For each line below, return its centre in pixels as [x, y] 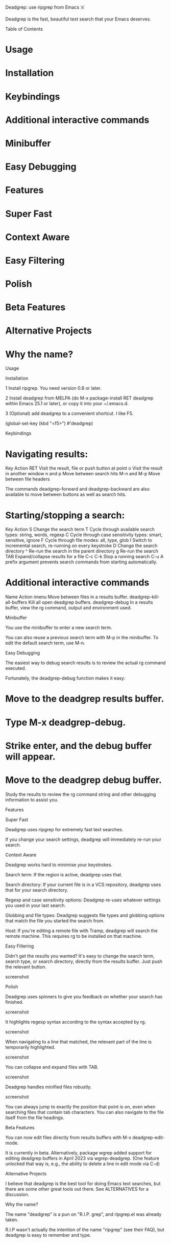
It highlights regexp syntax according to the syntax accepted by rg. [76, 1022]
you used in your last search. [36, 905]
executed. [16, 668]
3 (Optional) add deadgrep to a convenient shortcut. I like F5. [69, 413]
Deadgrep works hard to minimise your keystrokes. [59, 865]
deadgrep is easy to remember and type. [48, 1235]
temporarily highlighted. [30, 1047]
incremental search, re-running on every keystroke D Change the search [81, 546]
